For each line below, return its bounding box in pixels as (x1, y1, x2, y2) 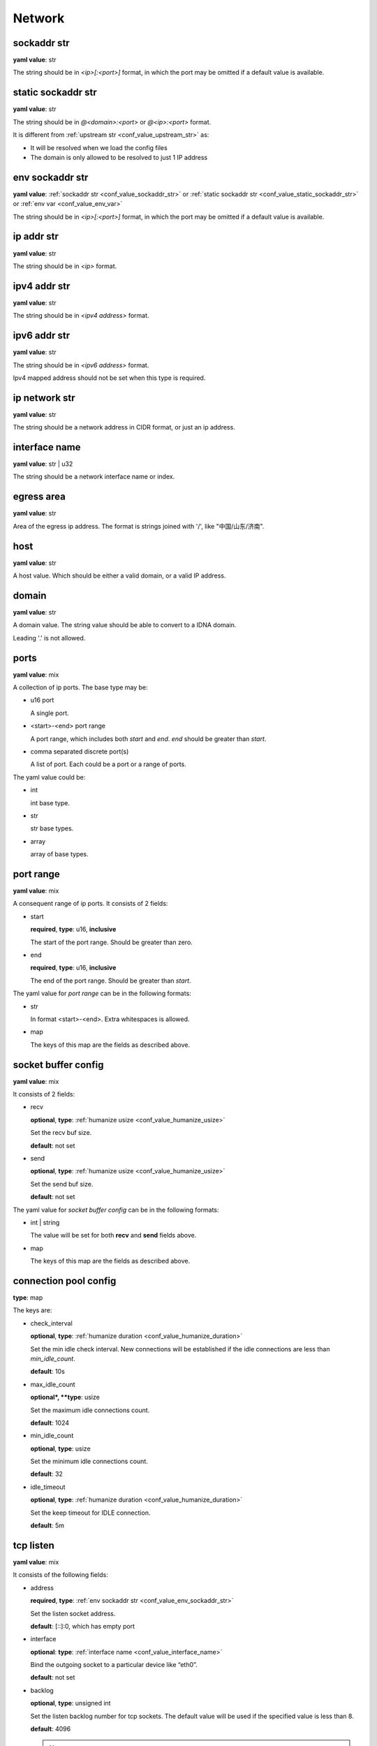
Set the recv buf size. (30, 1129, 92, 1137)
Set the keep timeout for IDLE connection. (30, 1509, 151, 1517)
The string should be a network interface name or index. (13, 472, 175, 481)
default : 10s (30, 1367, 66, 1376)
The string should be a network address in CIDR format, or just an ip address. (13, 423, 235, 432)
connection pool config (13, 1275, 117, 1286)
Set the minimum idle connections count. (30, 1457, 148, 1466)
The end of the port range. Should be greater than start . (30, 976, 191, 985)
